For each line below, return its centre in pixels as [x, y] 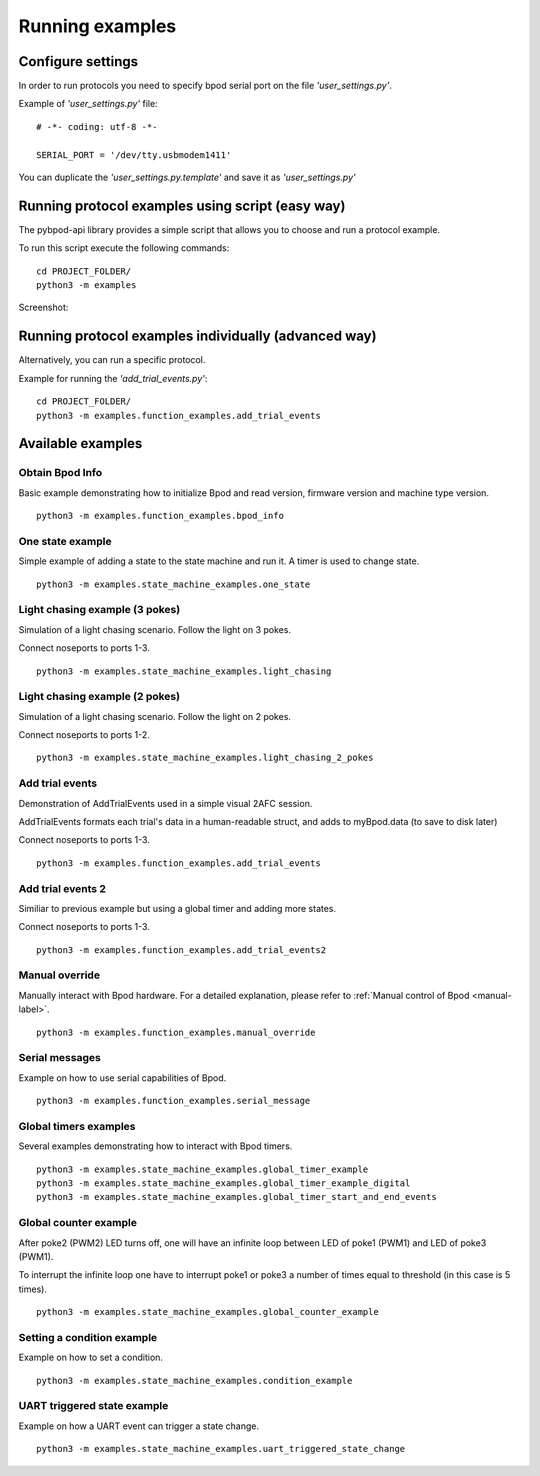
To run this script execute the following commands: [124, 248]
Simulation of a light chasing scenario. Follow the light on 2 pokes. [155, 716]
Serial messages [60, 1058]
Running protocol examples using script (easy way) [182, 205]
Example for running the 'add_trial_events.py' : [113, 378]
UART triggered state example [93, 1406]
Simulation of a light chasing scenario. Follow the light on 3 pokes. [155, 629]
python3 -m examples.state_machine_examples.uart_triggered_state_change [221, 1449]
